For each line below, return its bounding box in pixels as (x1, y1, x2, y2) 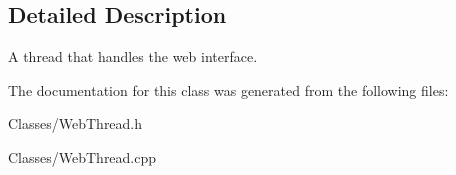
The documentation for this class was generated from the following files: (8, 79, 449, 100)
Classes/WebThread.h (8, 113, 143, 134)
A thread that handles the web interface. (8, 46, 258, 67)
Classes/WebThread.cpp (8, 146, 157, 167)
